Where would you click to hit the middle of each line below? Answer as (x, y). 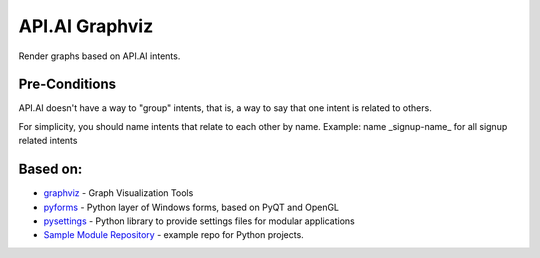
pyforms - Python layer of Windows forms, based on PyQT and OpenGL (191, 207)
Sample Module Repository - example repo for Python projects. (173, 235)
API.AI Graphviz (86, 26)
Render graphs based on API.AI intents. (99, 56)
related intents (48, 141)
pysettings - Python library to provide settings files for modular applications (199, 221)
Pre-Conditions (67, 84)
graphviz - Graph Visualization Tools (118, 193)
